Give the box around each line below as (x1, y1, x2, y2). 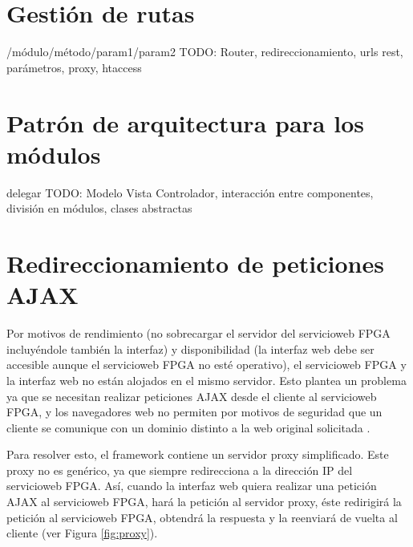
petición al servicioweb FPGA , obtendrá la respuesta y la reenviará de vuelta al (6, 509, 398, 525)
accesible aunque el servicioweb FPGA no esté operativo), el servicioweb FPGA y (6, 356, 407, 373)
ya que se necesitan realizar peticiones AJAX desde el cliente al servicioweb (6, 387, 377, 404)
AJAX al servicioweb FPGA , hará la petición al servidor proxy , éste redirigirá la (6, 493, 402, 510)
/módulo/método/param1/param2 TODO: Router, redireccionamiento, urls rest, (6, 43, 403, 60)
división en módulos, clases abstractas (6, 200, 192, 217)
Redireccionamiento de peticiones (6, 247, 384, 279)
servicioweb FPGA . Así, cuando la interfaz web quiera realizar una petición (6, 477, 377, 494)
